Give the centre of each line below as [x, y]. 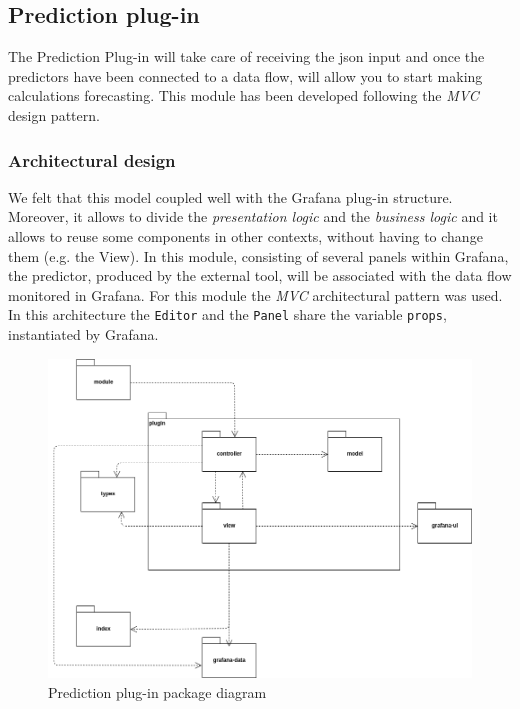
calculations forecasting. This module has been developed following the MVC [243, 95]
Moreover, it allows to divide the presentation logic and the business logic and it [253, 216]
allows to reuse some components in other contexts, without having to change [245, 235]
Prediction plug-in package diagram [157, 691]
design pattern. [54, 114]
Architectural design [92, 159]
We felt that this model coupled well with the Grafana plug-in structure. [230, 196]
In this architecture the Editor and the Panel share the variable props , [227, 314]
